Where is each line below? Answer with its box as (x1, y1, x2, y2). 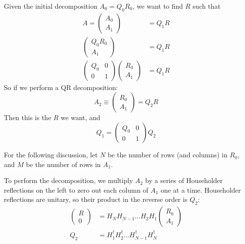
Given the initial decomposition (4, 1, 98, 11)
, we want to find (132, 1, 183, 11)
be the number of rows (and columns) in (107, 150, 228, 160)
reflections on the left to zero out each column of (4, 184, 148, 195)
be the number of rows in (26, 159, 101, 169)
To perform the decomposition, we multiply (4, 175, 133, 185)
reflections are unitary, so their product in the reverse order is (4, 194, 188, 204)
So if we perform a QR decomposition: (4, 82, 118, 92)
